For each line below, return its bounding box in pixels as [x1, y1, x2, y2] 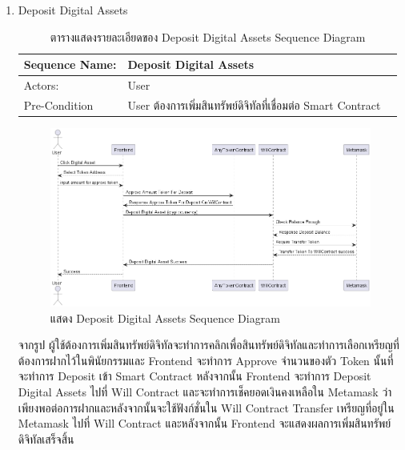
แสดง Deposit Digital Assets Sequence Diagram [50, 309, 280, 326]
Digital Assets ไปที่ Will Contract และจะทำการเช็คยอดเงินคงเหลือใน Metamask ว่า [18, 384, 392, 400]
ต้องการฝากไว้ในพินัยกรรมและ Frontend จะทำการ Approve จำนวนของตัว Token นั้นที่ [18, 352, 394, 368]
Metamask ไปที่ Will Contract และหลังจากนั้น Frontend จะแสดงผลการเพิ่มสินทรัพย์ [18, 415, 391, 432]
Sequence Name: [23, 56, 117, 73]
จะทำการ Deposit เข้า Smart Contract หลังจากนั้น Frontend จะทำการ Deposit [18, 368, 371, 384]
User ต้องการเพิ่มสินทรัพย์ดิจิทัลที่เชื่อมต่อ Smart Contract [127, 96, 381, 113]
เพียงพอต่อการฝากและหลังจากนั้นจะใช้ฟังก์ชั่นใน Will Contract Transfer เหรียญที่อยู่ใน [18, 399, 395, 416]
